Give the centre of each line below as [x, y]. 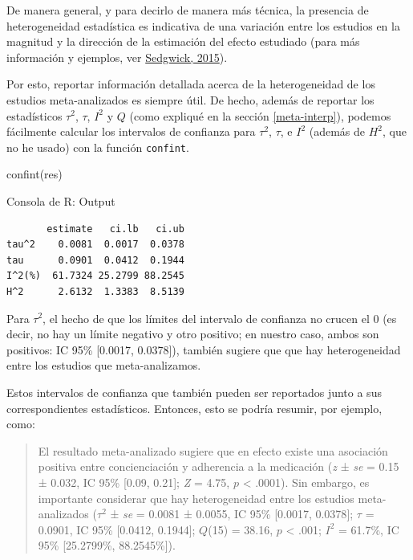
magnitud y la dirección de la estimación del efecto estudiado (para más [183, 41]
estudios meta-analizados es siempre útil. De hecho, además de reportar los [190, 99]
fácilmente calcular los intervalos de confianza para [131, 131]
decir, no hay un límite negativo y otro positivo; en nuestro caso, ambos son [193, 334]
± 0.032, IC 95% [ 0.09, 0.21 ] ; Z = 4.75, [134, 482]
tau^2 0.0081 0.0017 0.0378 [95, 245]
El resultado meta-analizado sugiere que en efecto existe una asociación [213, 450]
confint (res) [34, 174]
